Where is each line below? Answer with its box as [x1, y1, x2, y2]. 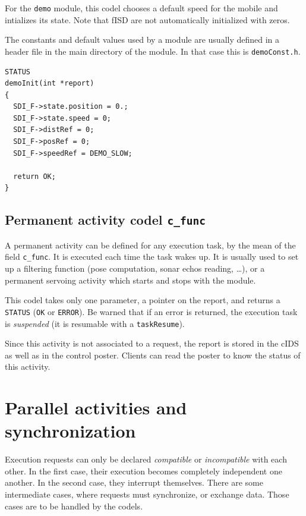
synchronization [5, 419, 136, 443]
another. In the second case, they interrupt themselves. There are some [5, 476, 263, 489]
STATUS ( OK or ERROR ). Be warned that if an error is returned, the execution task [5, 305, 298, 317]
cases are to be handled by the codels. [5, 499, 143, 512]
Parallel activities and [5, 395, 187, 420]
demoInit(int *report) [5, 79, 94, 88]
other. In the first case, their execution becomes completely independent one [5, 464, 282, 477]
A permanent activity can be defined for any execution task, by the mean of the [5, 238, 296, 251]
